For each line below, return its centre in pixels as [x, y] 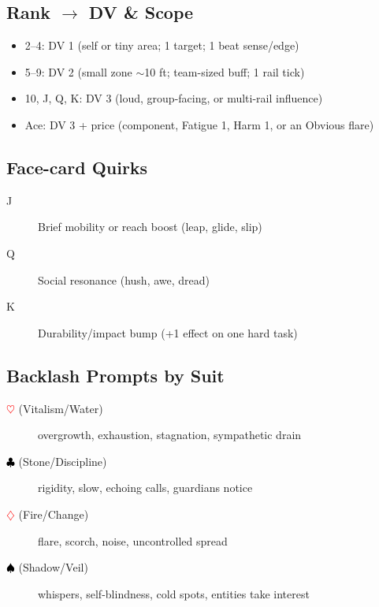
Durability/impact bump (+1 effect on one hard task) [168, 332]
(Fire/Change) [54, 514]
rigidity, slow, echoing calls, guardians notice [145, 488]
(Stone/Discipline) [63, 461]
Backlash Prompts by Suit [115, 375]
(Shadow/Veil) [53, 567]
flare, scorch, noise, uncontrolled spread [133, 540]
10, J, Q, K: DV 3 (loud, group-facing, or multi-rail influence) [174, 98]
